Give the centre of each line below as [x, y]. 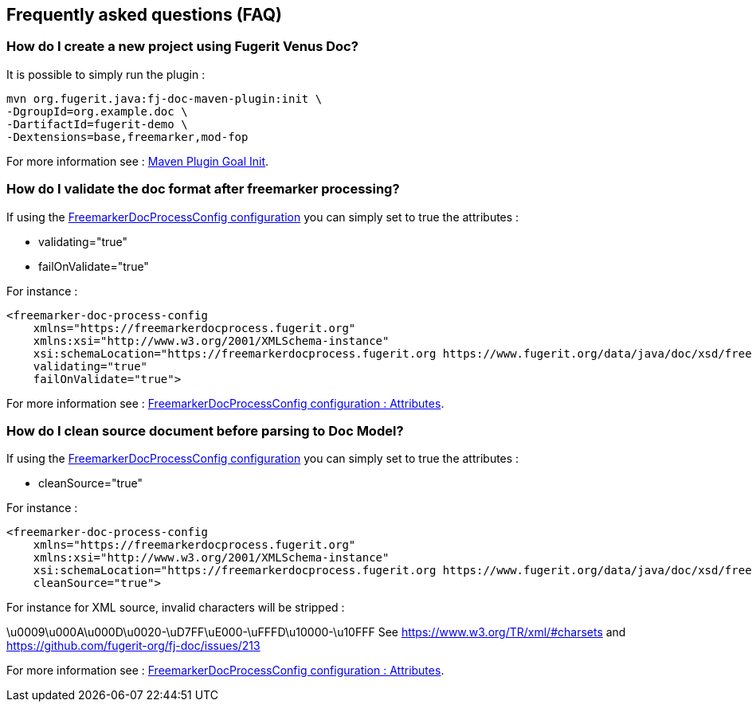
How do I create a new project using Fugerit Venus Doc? [182, 47]
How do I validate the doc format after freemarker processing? [203, 189]
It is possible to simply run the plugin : [106, 74]
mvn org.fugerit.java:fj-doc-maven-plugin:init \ [164, 98]
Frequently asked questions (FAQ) [145, 15]
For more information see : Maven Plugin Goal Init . [138, 161]
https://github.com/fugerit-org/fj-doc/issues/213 [133, 646]
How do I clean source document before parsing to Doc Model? [205, 430]
